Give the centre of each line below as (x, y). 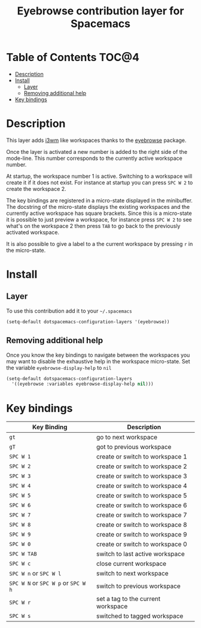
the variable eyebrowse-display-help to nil (59, 368)
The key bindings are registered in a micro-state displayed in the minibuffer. (100, 200)
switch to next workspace (132, 574)
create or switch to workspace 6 (141, 505)
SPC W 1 (20, 457)
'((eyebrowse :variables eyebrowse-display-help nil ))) (83, 384)
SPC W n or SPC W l (35, 574)
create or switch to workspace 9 (141, 535)
